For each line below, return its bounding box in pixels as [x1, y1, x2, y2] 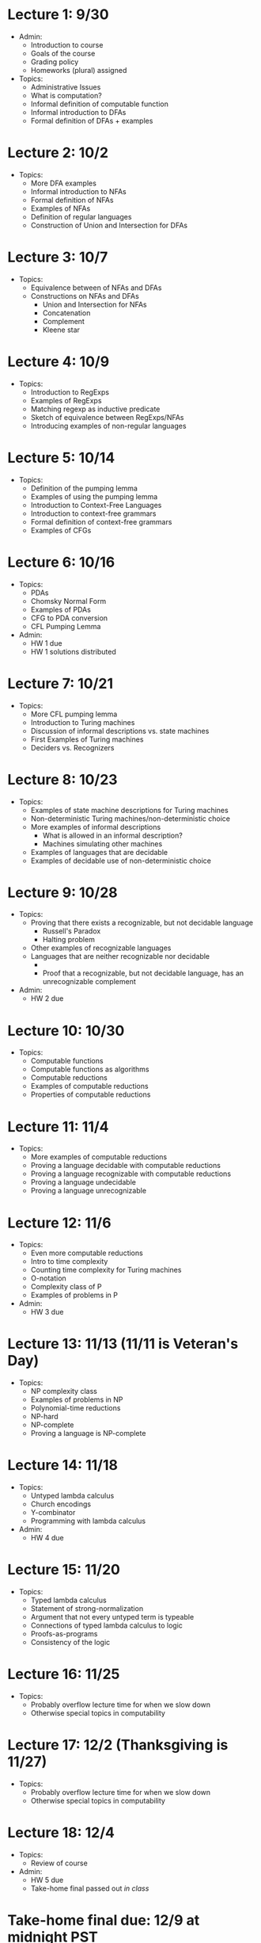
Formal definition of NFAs [30, 195, 114, 204]
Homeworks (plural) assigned [30, 65, 127, 74]
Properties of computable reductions [30, 1090, 151, 1099]
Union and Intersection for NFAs [42, 300, 147, 309]
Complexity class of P [30, 1282, 102, 1292]
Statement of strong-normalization [30, 1604, 144, 1613]
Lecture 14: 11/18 [7, 1456, 119, 1475]
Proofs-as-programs [30, 1629, 98, 1639]
